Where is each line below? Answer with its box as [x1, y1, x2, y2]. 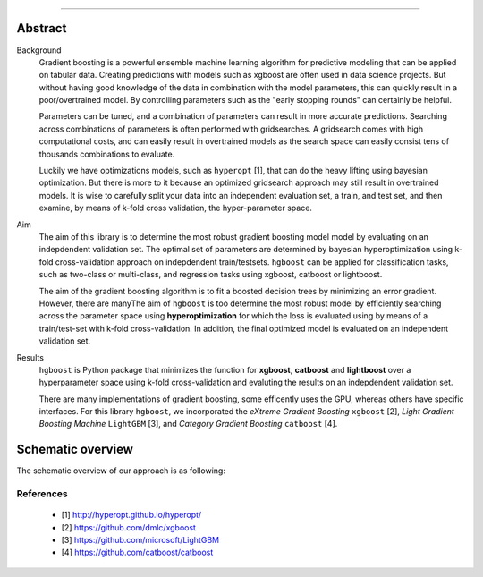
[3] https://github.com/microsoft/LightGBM [61, 535, 219, 546]
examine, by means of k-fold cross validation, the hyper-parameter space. [38, 202, 313, 214]
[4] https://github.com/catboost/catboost [61, 547, 214, 558]
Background [16, 45, 62, 55]
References [16, 488, 68, 500]
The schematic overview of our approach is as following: [16, 465, 225, 476]
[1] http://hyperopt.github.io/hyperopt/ [61, 510, 202, 521]
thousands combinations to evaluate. [38, 148, 175, 159]
